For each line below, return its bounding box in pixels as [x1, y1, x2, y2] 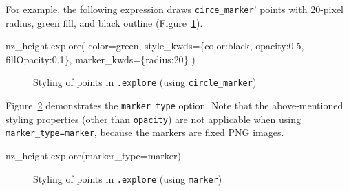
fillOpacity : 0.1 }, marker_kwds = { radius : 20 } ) [6, 52, 195, 66]
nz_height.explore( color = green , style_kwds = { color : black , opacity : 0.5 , [6, 38, 304, 53]
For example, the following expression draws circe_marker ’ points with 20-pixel [6, 2, 343, 16]
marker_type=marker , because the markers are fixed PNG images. [6, 125, 284, 139]
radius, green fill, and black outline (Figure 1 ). [6, 15, 203, 30]
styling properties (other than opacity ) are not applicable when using [6, 111, 301, 126]
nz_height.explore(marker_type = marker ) [6, 148, 181, 163]
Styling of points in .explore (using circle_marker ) [33, 75, 257, 89]
